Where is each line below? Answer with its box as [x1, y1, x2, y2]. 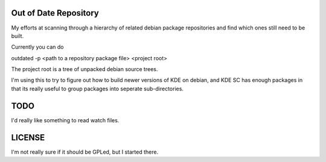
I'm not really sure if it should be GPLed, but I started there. [11, 148, 159, 155]
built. [11, 32, 24, 39]
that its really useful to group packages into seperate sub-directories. [11, 85, 184, 92]
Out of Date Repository [11, 8, 99, 18]
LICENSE [11, 132, 45, 143]
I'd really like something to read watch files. [11, 116, 120, 123]
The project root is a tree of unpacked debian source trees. [11, 66, 158, 73]
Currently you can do [11, 43, 64, 51]
